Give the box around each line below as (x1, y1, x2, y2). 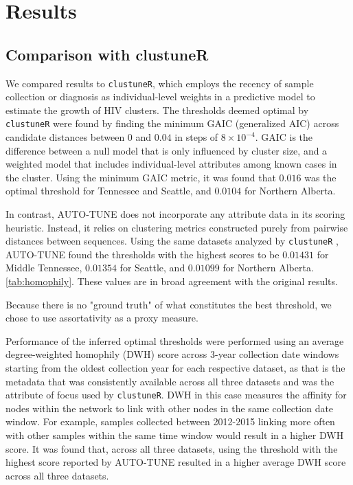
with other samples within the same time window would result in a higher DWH (5, 428, 344, 442)
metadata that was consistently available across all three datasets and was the (5, 374, 334, 388)
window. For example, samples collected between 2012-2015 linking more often (5, 414, 335, 429)
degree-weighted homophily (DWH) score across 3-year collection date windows (5, 347, 339, 361)
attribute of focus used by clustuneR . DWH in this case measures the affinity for (5, 387, 347, 402)
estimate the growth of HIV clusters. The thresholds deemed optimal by (5, 102, 309, 117)
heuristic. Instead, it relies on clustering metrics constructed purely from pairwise (5, 220, 348, 234)
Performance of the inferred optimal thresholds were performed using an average (5, 333, 344, 348)
